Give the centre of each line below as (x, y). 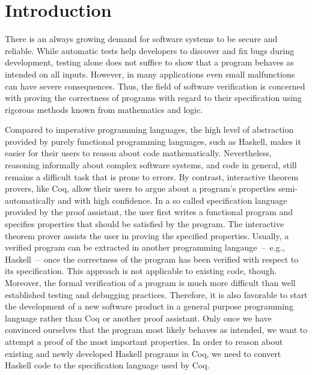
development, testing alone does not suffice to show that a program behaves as (149, 62)
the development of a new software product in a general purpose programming (149, 306)
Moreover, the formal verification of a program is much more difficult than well (150, 282)
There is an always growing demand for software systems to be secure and (141, 39)
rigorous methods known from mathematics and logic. (104, 109)
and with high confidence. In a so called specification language (173, 200)
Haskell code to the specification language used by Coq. (107, 365)
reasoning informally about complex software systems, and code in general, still (151, 165)
